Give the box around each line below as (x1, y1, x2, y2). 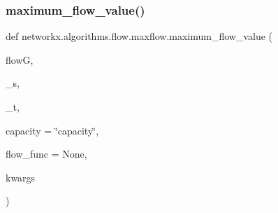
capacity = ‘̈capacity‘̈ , (6, 123, 99, 137)
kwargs (6, 170, 36, 184)
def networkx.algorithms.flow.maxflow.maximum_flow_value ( (6, 29, 273, 43)
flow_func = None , (6, 146, 87, 161)
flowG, (6, 52, 34, 67)
